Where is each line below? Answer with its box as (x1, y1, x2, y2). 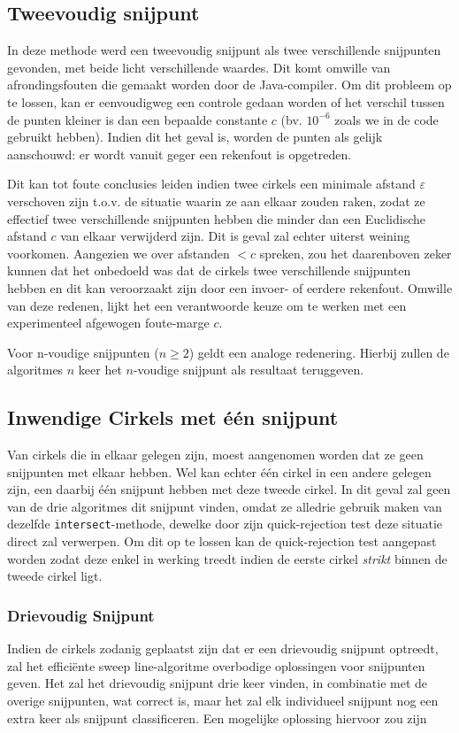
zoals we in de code (334, 110, 439, 128)
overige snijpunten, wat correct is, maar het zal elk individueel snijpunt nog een (7, 691, 439, 709)
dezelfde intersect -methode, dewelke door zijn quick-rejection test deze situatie (7, 514, 443, 533)
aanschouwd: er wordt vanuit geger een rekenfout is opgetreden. (7, 144, 352, 163)
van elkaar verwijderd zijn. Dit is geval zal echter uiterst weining (60, 227, 410, 245)
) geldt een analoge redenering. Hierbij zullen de (188, 343, 449, 361)
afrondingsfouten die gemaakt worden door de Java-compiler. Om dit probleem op (7, 75, 452, 94)
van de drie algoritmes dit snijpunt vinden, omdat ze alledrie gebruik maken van (7, 497, 442, 515)
